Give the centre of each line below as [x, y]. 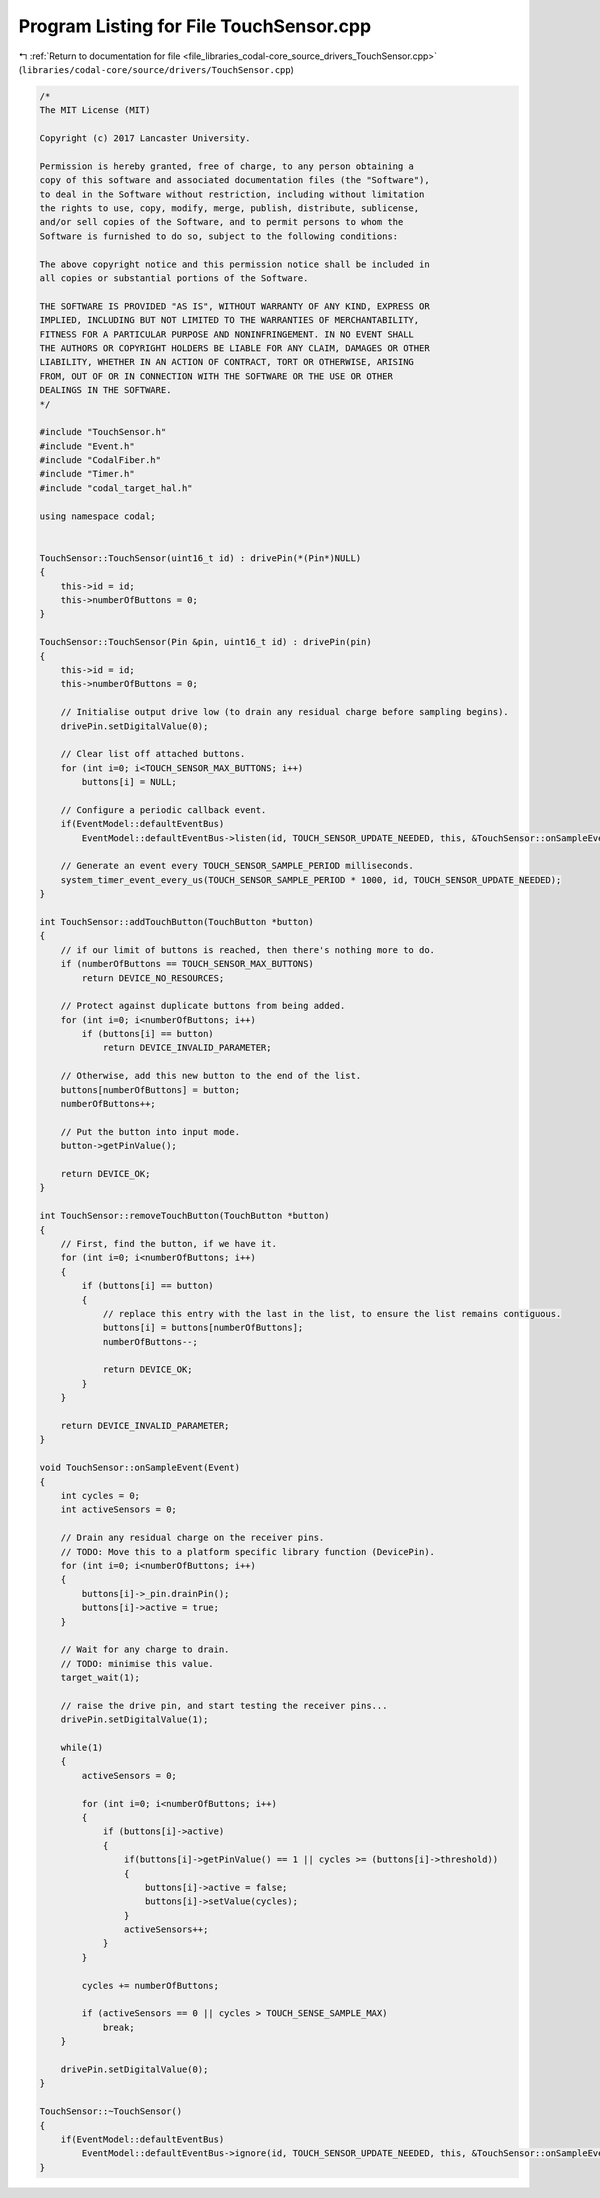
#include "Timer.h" [87, 474]
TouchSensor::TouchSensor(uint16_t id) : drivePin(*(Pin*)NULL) [200, 558]
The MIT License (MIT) [95, 110]
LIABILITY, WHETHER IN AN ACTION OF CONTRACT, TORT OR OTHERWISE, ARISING [227, 362]
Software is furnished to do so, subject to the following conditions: [219, 236]
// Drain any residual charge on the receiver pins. [192, 1538]
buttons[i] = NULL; [129, 782]
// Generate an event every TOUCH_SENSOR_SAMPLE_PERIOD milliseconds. [237, 866]
